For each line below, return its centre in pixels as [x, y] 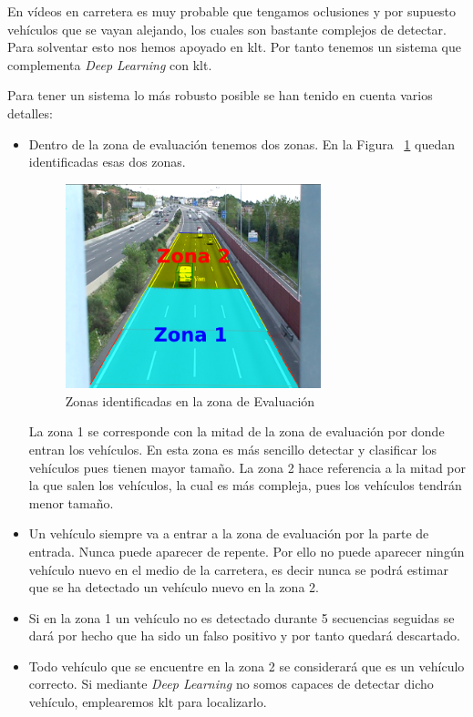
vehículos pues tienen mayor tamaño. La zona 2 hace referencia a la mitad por [247, 467]
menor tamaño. [71, 502]
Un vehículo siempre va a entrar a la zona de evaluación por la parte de [229, 533]
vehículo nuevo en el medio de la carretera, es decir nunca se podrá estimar [238, 569]
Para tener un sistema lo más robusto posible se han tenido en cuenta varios [220, 95]
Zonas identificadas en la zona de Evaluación [190, 400]
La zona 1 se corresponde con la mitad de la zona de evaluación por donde [236, 431]
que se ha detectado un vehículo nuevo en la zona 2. [174, 587]
